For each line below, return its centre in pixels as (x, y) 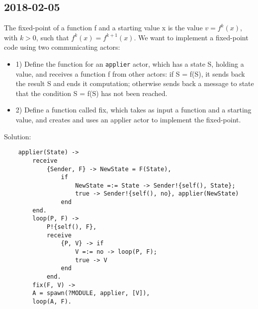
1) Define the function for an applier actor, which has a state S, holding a (130, 63)
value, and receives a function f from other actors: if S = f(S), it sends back (130, 73)
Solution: (18, 136)
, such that (52, 37)
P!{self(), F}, (72, 227)
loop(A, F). (52, 302)
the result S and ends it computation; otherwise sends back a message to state (135, 83)
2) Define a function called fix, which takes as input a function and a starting (133, 110)
